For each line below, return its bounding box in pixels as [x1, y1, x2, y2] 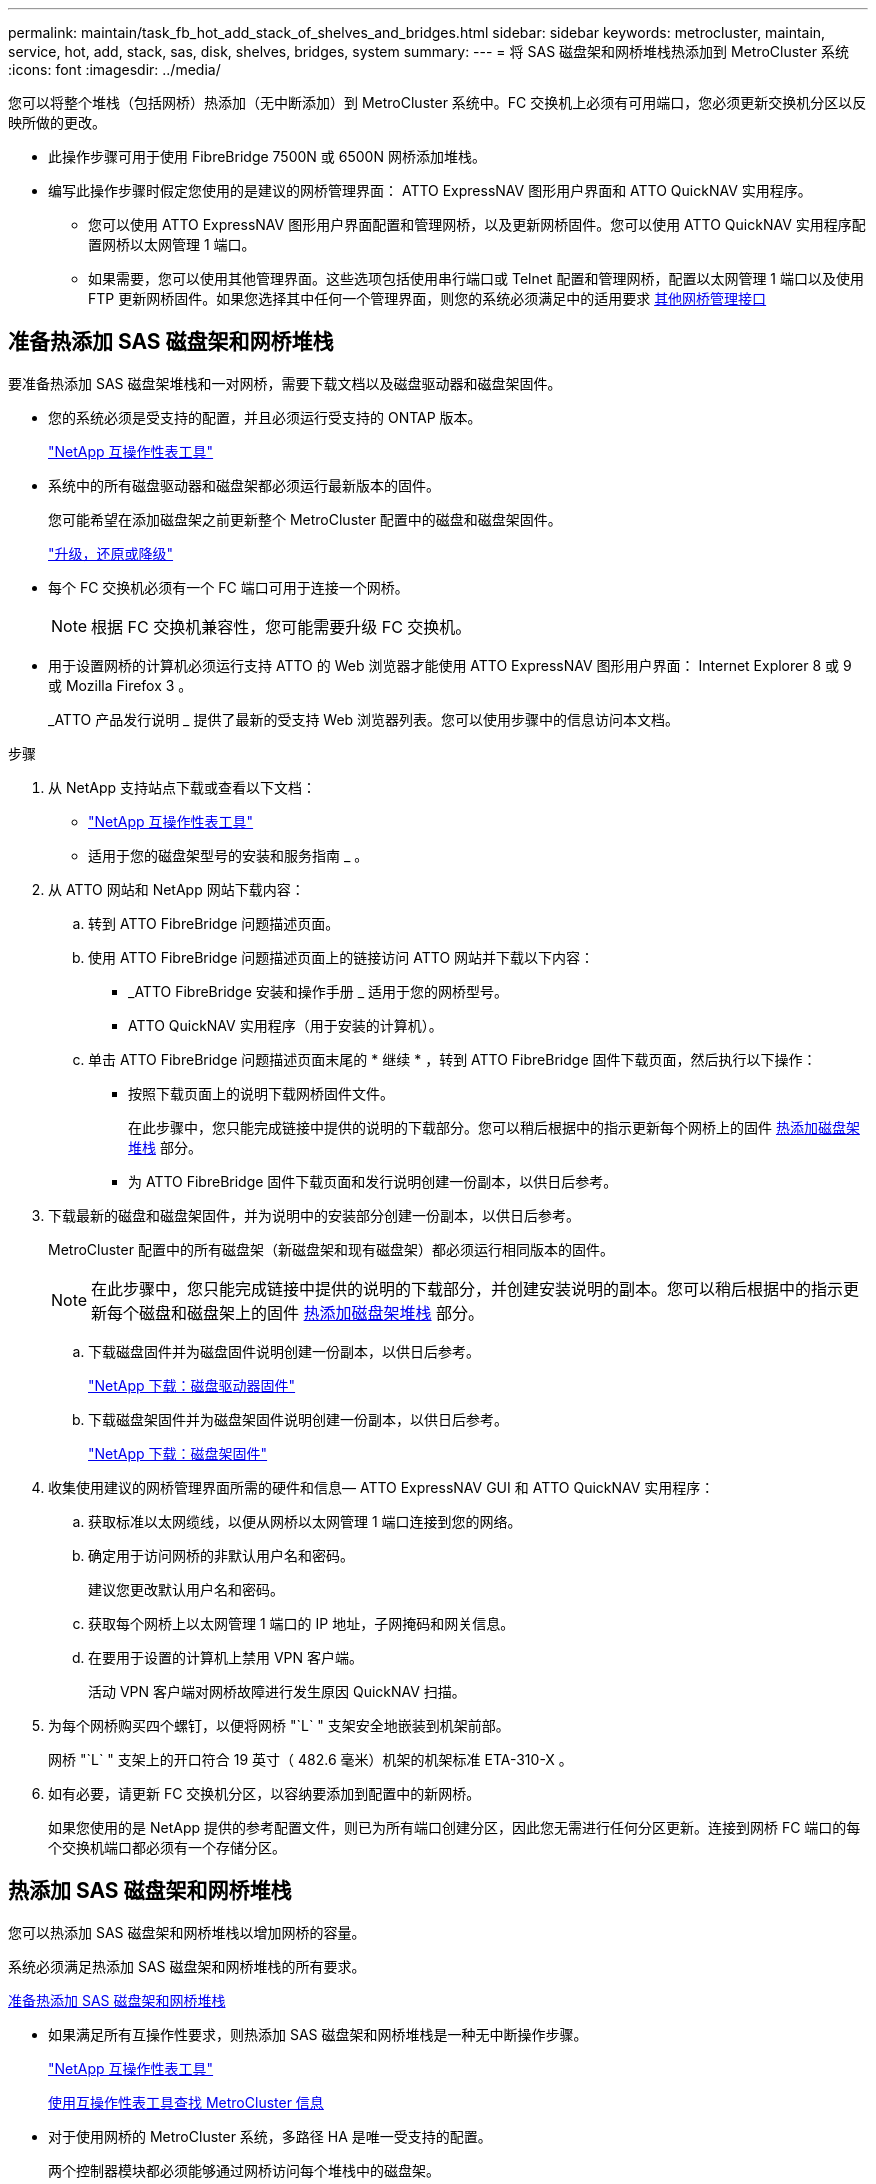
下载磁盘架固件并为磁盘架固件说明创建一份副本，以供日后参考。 [88, 1410, 508, 1428]
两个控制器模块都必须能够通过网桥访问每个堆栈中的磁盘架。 [48, 2161, 440, 2179]
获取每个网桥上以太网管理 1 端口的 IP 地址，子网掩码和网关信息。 [88, 1614, 515, 1632]
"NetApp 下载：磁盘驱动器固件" [88, 1376, 296, 1394]
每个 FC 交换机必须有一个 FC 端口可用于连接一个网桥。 [48, 578, 409, 596]
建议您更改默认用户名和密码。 [88, 1580, 284, 1598]
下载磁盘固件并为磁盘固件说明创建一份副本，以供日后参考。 [88, 1342, 480, 1360]
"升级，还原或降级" [48, 544, 174, 562]
